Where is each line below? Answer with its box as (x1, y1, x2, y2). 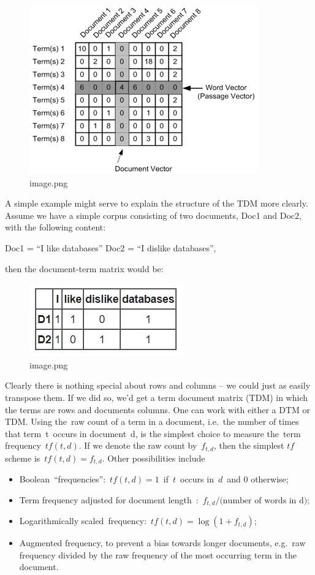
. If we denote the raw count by (78, 439, 197, 452)
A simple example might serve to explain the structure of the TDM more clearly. (5, 197, 308, 210)
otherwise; (251, 473, 289, 486)
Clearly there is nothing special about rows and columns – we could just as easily (5, 379, 311, 392)
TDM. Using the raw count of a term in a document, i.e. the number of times (5, 415, 299, 428)
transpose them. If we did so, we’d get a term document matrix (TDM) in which (5, 390, 308, 403)
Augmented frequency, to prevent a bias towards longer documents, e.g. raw (19, 536, 306, 549)
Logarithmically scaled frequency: (19, 514, 147, 527)
